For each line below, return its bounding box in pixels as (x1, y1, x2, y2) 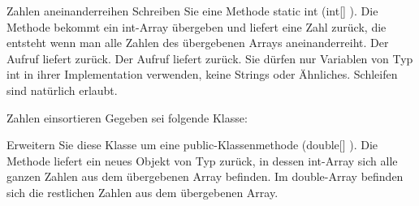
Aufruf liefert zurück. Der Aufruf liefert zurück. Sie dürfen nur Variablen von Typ (6, 49, 413, 67)
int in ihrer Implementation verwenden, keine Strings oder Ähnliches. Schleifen (6, 66, 398, 83)
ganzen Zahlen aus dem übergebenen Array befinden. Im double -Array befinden (6, 168, 404, 185)
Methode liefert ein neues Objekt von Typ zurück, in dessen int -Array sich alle (6, 152, 398, 169)
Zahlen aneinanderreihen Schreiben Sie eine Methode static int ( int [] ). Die (6, 2, 378, 19)
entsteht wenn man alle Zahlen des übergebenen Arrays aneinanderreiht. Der (6, 34, 389, 51)
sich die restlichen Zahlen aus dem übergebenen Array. (6, 183, 279, 200)
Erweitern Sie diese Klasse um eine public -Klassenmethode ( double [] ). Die (6, 136, 378, 153)
